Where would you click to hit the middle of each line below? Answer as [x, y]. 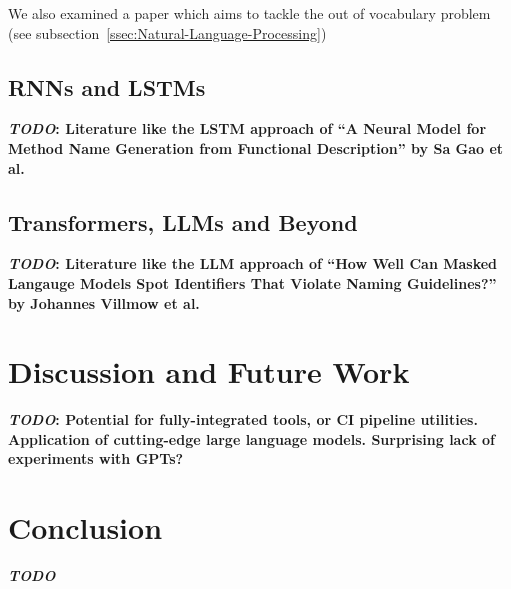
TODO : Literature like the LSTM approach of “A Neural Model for [247, 128]
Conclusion [85, 527]
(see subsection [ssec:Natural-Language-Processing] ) [167, 32]
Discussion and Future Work [209, 371]
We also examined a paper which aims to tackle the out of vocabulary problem [249, 13]
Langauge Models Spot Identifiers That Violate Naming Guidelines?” [252, 282]
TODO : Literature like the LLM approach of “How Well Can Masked [253, 263]
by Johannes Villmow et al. [104, 302]
